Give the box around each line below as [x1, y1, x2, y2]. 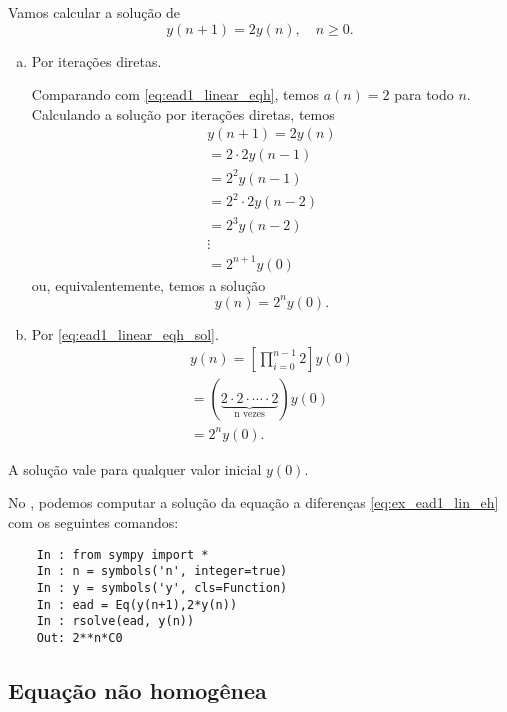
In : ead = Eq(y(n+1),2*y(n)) [36, 597, 238, 612]
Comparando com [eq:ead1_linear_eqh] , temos [31, 84, 319, 105]
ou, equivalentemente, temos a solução [31, 274, 266, 295]
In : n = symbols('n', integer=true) [36, 564, 288, 579]
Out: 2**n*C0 [36, 630, 123, 645]
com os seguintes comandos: [8, 512, 179, 533]
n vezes [234, 409, 265, 420]
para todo [394, 84, 454, 105]
